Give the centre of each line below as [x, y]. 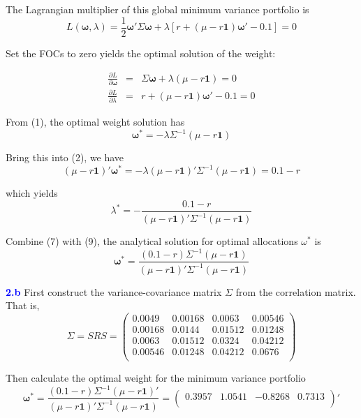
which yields [32, 193]
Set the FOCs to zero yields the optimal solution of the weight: [141, 53]
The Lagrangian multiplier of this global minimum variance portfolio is [157, 9]
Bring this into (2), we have [65, 157]
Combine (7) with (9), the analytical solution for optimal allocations [152, 241]
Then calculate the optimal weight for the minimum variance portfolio [156, 378]
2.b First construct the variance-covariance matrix [114, 291]
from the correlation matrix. [296, 291]
